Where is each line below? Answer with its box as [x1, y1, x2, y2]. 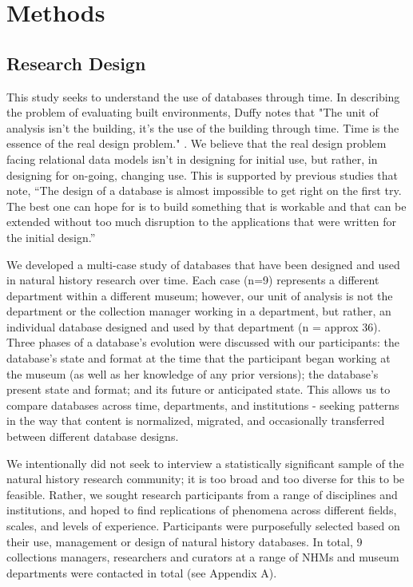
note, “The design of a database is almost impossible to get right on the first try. [6, 182, 402, 199]
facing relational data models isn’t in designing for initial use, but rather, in [6, 150, 378, 167]
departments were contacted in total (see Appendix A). [6, 564, 277, 581]
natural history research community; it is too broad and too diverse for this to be [6, 470, 405, 487]
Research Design [6, 50, 146, 75]
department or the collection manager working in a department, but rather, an [6, 303, 391, 319]
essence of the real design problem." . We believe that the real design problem [6, 135, 387, 152]
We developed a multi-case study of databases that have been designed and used [6, 256, 400, 272]
